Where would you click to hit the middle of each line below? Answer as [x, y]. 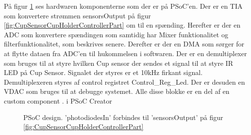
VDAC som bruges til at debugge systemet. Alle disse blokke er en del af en [117, 91]
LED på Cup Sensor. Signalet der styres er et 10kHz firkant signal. [103, 72]
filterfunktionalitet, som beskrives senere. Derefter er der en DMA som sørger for [124, 44]
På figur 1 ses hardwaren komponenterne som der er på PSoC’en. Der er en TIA [123, 6]
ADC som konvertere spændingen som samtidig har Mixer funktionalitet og [116, 34]
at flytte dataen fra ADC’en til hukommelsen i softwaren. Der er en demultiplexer [125, 53]
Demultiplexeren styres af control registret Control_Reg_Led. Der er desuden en [125, 82]
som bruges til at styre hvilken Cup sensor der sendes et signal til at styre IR [118, 63]
